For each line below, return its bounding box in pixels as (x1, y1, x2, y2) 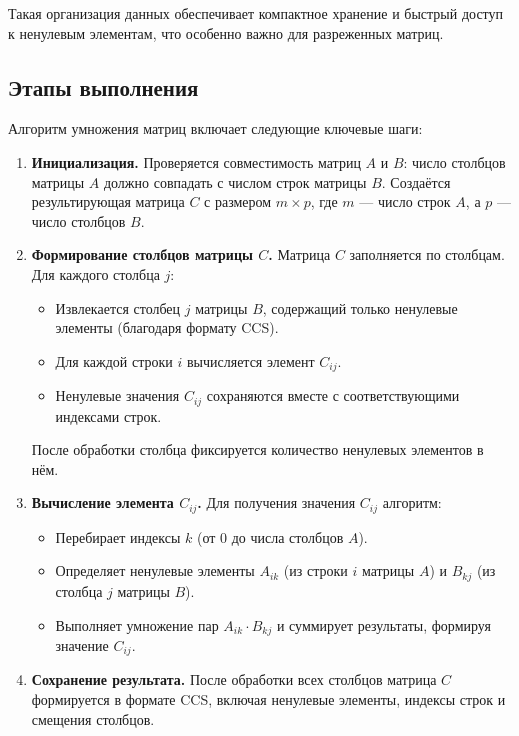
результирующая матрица (31, 191, 185, 212)
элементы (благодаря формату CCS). (55, 317, 279, 338)
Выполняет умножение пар (55, 614, 219, 635)
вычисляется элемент (186, 350, 315, 371)
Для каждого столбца (31, 263, 160, 284)
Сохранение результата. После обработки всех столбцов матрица (31, 669, 437, 690)
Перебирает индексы (55, 526, 181, 547)
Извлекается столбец (55, 297, 181, 318)
